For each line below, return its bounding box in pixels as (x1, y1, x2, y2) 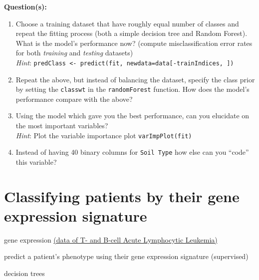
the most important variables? (15, 120, 108, 131)
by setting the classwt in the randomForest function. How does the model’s (15, 84, 250, 94)
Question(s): (4, 1, 47, 11)
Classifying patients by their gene (4, 186, 240, 206)
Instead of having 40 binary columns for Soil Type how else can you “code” (15, 147, 249, 157)
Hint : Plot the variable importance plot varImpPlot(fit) (15, 130, 192, 140)
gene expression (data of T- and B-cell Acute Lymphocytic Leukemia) (4, 234, 218, 245)
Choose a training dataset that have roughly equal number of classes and (15, 18, 239, 28)
